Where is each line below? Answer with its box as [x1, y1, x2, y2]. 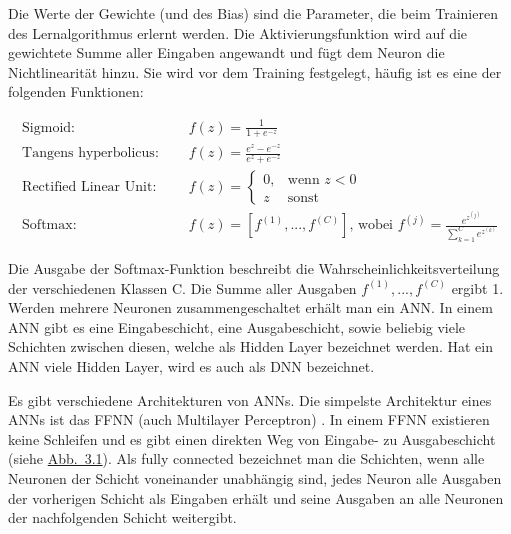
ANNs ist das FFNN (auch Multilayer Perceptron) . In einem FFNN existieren [8, 409, 490, 430]
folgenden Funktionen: [8, 81, 144, 102]
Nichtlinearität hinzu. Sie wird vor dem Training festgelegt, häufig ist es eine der [8, 61, 502, 82]
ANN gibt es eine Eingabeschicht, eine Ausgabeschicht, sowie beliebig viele [8, 316, 466, 337]
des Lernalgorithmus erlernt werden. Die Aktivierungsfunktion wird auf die [8, 22, 468, 43]
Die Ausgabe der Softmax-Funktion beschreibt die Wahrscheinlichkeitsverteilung [8, 257, 500, 278]
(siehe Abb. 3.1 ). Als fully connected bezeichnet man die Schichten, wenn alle [8, 448, 485, 469]
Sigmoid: [22, 120, 75, 135]
